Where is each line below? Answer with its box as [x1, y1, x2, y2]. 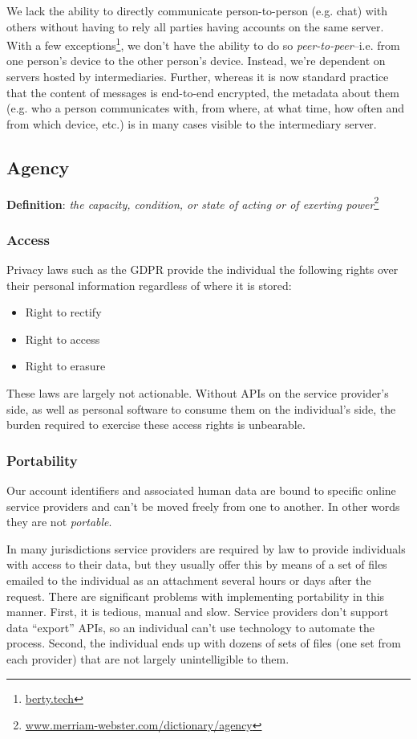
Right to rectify [25, 304, 102, 321]
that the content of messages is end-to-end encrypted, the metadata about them [6, 84, 399, 100]
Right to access [25, 330, 100, 347]
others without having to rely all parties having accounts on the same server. [6, 18, 384, 35]
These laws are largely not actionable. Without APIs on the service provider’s [6, 385, 389, 402]
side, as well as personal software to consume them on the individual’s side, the [6, 400, 396, 417]
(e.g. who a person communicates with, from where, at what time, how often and [6, 100, 405, 116]
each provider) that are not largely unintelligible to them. [6, 650, 289, 667]
